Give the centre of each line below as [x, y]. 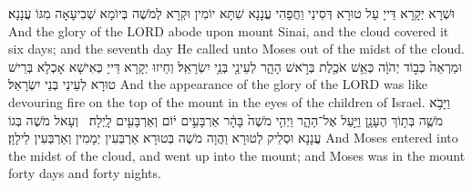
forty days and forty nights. [85, 173]
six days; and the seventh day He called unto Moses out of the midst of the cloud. [236, 49]
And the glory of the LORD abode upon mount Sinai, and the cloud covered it [229, 30]
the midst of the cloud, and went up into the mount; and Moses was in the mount [237, 155]
